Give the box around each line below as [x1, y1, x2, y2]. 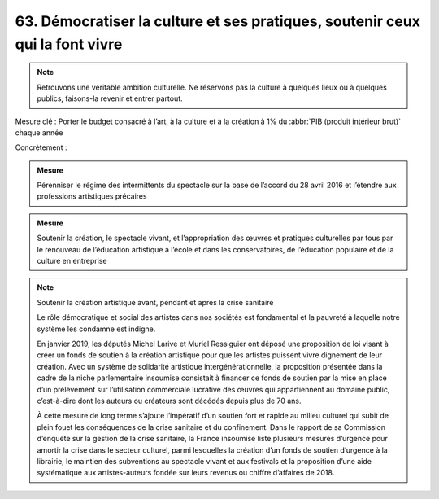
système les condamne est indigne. [37, 324, 156, 334]
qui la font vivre [15, 35, 123, 53]
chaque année [15, 127, 63, 138]
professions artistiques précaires [37, 191, 147, 201]
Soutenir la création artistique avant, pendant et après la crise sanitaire [37, 297, 274, 307]
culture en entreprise [37, 256, 107, 266]
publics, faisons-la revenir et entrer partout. [37, 94, 183, 103]
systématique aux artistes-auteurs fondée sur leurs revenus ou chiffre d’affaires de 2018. [37, 468, 335, 478]
